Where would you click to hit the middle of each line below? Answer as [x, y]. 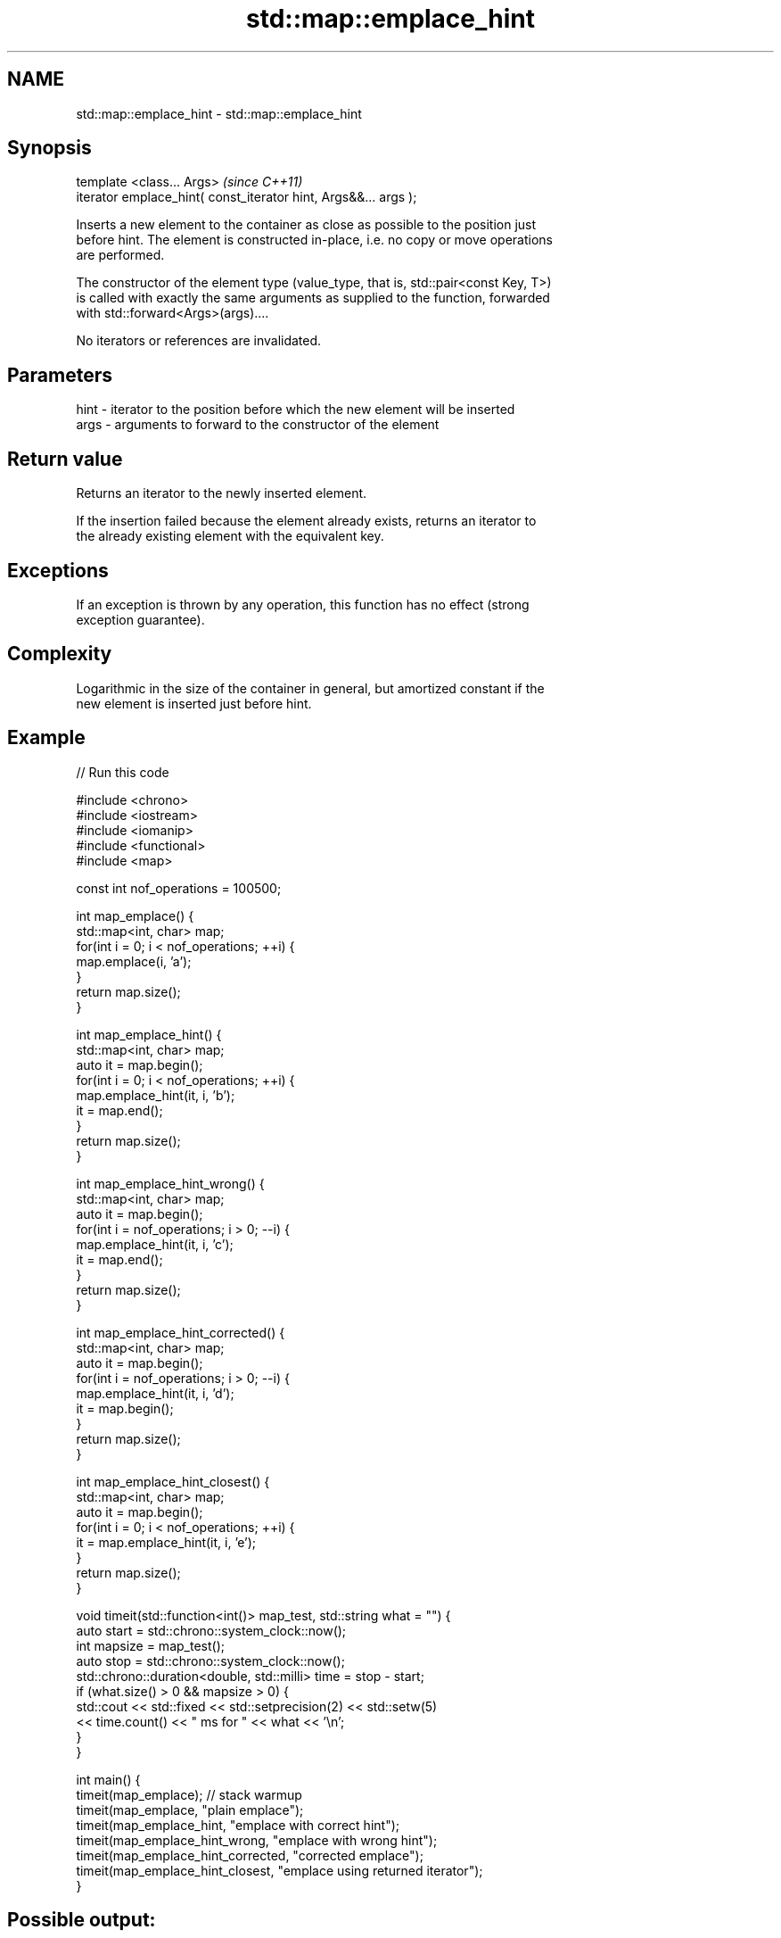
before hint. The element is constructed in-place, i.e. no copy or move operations [314, 240]
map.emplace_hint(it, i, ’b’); [156, 1095]
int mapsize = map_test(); [150, 1645]
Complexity [60, 654]
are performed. [120, 255]
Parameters [60, 375]
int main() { [108, 1779]
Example [46, 738]
